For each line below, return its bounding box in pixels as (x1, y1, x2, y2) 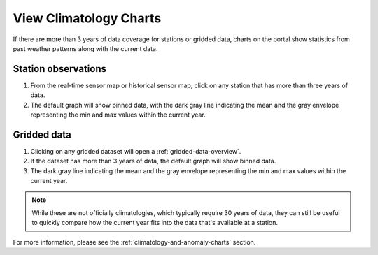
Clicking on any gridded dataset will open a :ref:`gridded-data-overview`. (30, 147, 241, 155)
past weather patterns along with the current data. (13, 44, 158, 52)
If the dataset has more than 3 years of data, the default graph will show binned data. (30, 157, 276, 166)
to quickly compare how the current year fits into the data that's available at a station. (31, 219, 279, 227)
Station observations (13, 63, 106, 75)
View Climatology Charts (13, 10, 162, 26)
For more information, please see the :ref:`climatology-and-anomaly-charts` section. (13, 238, 256, 246)
